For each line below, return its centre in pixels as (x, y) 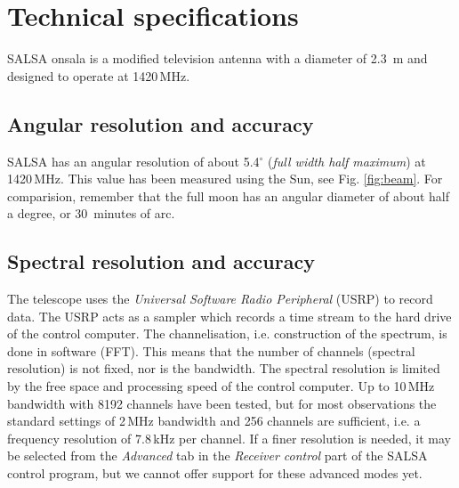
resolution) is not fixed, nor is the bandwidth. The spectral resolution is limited (224, 368)
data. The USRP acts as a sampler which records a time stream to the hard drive (229, 316)
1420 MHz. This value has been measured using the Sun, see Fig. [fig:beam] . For (225, 179)
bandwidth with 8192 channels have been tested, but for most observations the (222, 403)
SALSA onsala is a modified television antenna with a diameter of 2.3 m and (217, 58)
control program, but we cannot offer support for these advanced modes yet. (215, 473)
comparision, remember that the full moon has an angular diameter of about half (228, 195)
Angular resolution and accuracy (161, 123)
